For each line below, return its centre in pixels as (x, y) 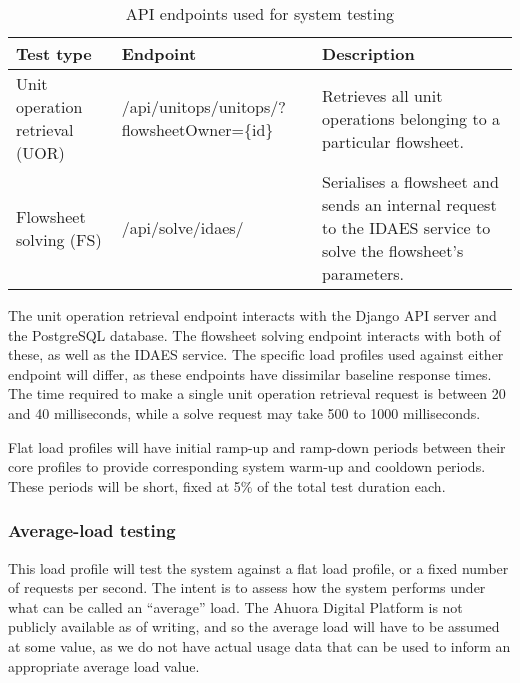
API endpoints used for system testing (260, 13)
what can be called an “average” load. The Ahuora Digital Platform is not (235, 606)
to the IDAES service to (406, 227)
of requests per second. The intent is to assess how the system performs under (247, 587)
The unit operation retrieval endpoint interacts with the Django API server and (252, 315)
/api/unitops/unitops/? (203, 106)
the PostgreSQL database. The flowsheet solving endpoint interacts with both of (254, 334)
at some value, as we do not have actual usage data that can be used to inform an (259, 645)
